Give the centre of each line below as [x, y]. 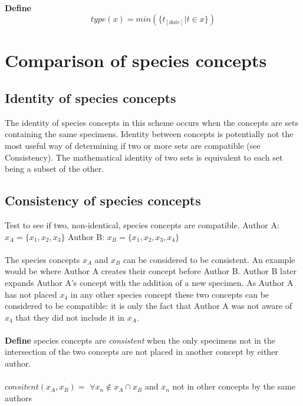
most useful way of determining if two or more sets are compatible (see [133, 145]
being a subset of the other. [55, 169]
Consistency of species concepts [103, 200]
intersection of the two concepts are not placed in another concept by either [141, 352]
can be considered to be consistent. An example [209, 259]
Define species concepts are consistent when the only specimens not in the [140, 340]
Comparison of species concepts [136, 60]
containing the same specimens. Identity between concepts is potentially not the [149, 134]
